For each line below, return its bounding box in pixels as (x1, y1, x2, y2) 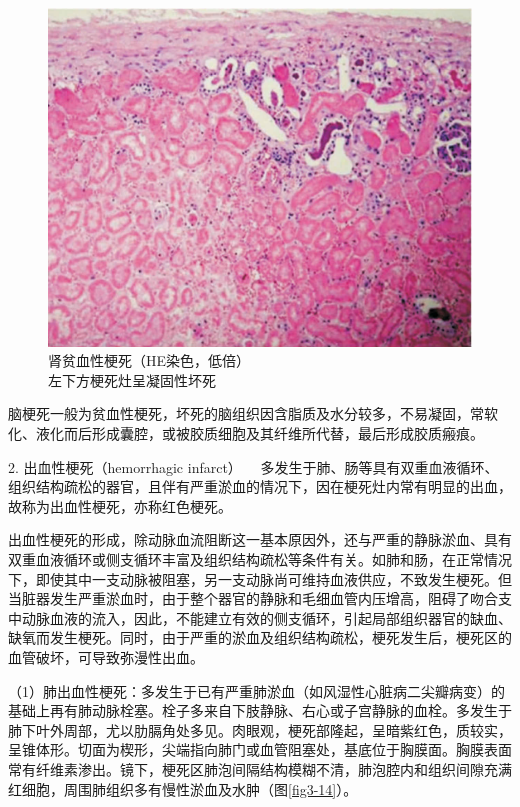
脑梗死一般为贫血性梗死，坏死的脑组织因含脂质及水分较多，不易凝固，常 (8, 403, 484, 424)
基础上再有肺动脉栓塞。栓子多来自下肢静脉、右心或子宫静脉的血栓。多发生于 (8, 700, 512, 721)
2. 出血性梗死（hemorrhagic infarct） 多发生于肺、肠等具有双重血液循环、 (8, 456, 499, 477)
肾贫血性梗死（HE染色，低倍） (48, 350, 251, 371)
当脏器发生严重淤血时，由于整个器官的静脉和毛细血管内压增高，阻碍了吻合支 (8, 588, 512, 609)
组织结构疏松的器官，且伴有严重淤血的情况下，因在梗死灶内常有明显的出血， (8, 476, 512, 497)
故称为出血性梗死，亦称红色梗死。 (8, 495, 232, 516)
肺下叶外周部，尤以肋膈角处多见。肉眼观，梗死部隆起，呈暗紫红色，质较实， (8, 719, 512, 740)
